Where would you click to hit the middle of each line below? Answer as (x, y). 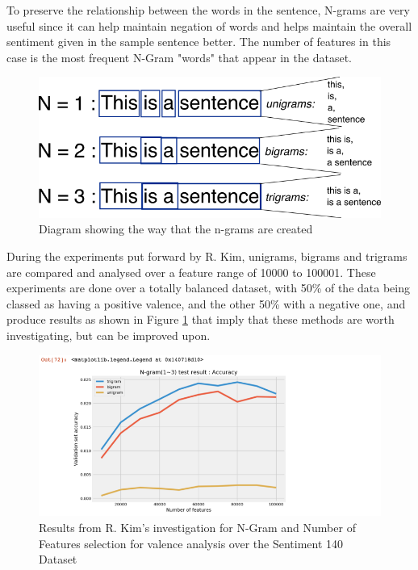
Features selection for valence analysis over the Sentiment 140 (191, 543)
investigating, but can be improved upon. (109, 335)
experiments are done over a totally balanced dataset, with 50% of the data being (208, 288)
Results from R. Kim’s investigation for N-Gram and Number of (197, 527)
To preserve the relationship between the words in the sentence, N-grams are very (208, 10)
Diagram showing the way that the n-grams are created (176, 229)
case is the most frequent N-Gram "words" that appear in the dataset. (179, 57)
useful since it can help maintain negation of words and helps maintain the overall (209, 25)
